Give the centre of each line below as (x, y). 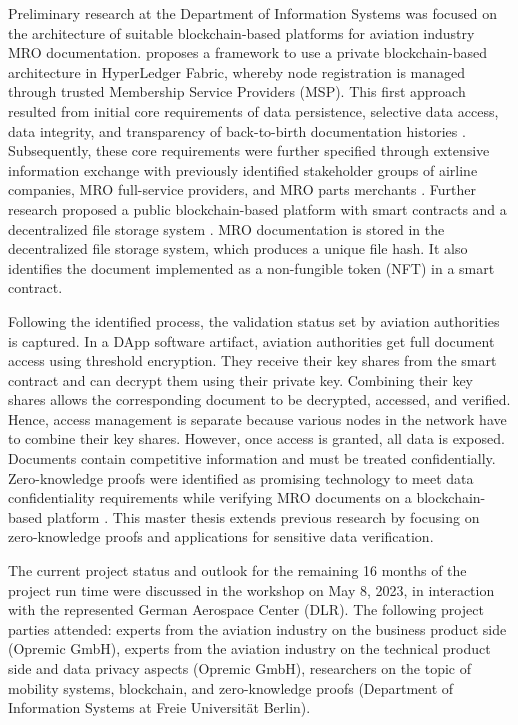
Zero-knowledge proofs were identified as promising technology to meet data (241, 477)
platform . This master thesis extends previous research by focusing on (263, 516)
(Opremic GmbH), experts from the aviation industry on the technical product (249, 648)
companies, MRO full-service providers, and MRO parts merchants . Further (242, 189)
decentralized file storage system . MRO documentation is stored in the (226, 228)
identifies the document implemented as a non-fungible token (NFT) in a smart (251, 267)
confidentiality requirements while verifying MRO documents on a (210, 497)
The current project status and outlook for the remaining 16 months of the (237, 570)
